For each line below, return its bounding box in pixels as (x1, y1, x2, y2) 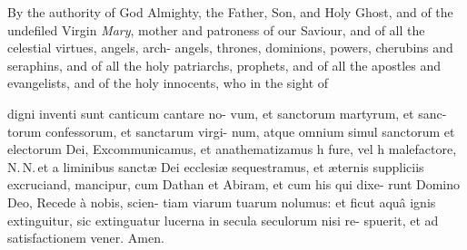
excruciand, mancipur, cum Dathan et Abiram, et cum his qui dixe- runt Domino (7, 175, 461, 194)
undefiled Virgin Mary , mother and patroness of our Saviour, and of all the (7, 20, 425, 39)
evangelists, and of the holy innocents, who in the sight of (7, 73, 329, 92)
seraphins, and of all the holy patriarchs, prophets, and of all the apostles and (7, 55, 442, 74)
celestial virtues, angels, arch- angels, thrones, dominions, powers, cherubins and (7, 38, 453, 57)
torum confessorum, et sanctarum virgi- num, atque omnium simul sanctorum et (7, 121, 455, 140)
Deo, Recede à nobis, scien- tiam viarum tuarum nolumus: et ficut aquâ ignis (7, 192, 436, 211)
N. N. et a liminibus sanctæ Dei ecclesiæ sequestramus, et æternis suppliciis (7, 157, 424, 176)
